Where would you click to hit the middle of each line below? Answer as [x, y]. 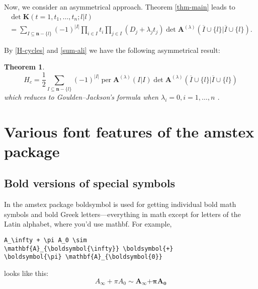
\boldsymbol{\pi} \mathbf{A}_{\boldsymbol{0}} [83, 257]
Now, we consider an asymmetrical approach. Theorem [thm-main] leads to [120, 7]
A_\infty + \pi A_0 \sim [46, 240]
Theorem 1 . [24, 67]
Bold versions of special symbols [90, 183]
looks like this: [26, 273]
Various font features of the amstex [129, 131]
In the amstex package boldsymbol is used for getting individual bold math [120, 204]
